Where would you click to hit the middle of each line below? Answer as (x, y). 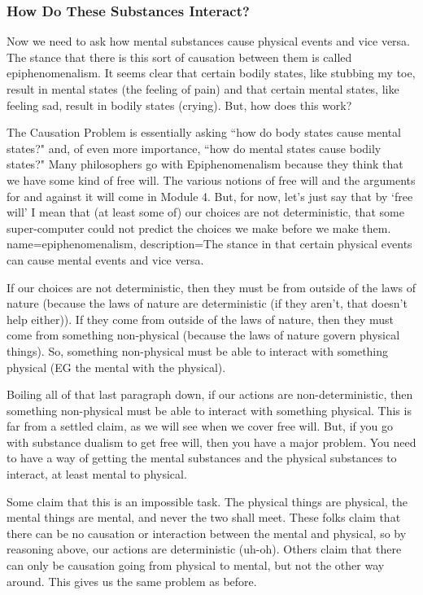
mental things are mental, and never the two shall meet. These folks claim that (204, 517)
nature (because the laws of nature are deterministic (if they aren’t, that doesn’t (207, 303)
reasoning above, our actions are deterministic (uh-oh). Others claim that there (204, 549)
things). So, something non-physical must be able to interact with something (198, 350)
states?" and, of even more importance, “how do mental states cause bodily (194, 148)
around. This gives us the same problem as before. (132, 581)
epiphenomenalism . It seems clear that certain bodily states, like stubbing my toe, (211, 73)
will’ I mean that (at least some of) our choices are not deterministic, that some (205, 212)
